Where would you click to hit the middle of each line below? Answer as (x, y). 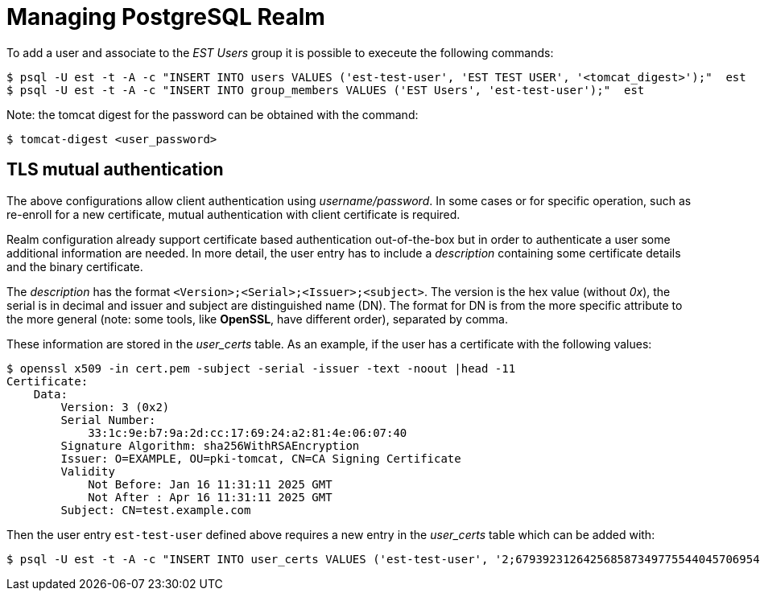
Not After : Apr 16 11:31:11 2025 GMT (210, 497)
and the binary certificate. (75, 266)
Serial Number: (108, 420)
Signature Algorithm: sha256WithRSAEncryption (210, 445)
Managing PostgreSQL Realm (166, 17)
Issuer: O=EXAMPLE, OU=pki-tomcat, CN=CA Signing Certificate (261, 458)
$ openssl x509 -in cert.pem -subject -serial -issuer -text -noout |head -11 (261, 368)
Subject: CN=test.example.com (156, 510)
